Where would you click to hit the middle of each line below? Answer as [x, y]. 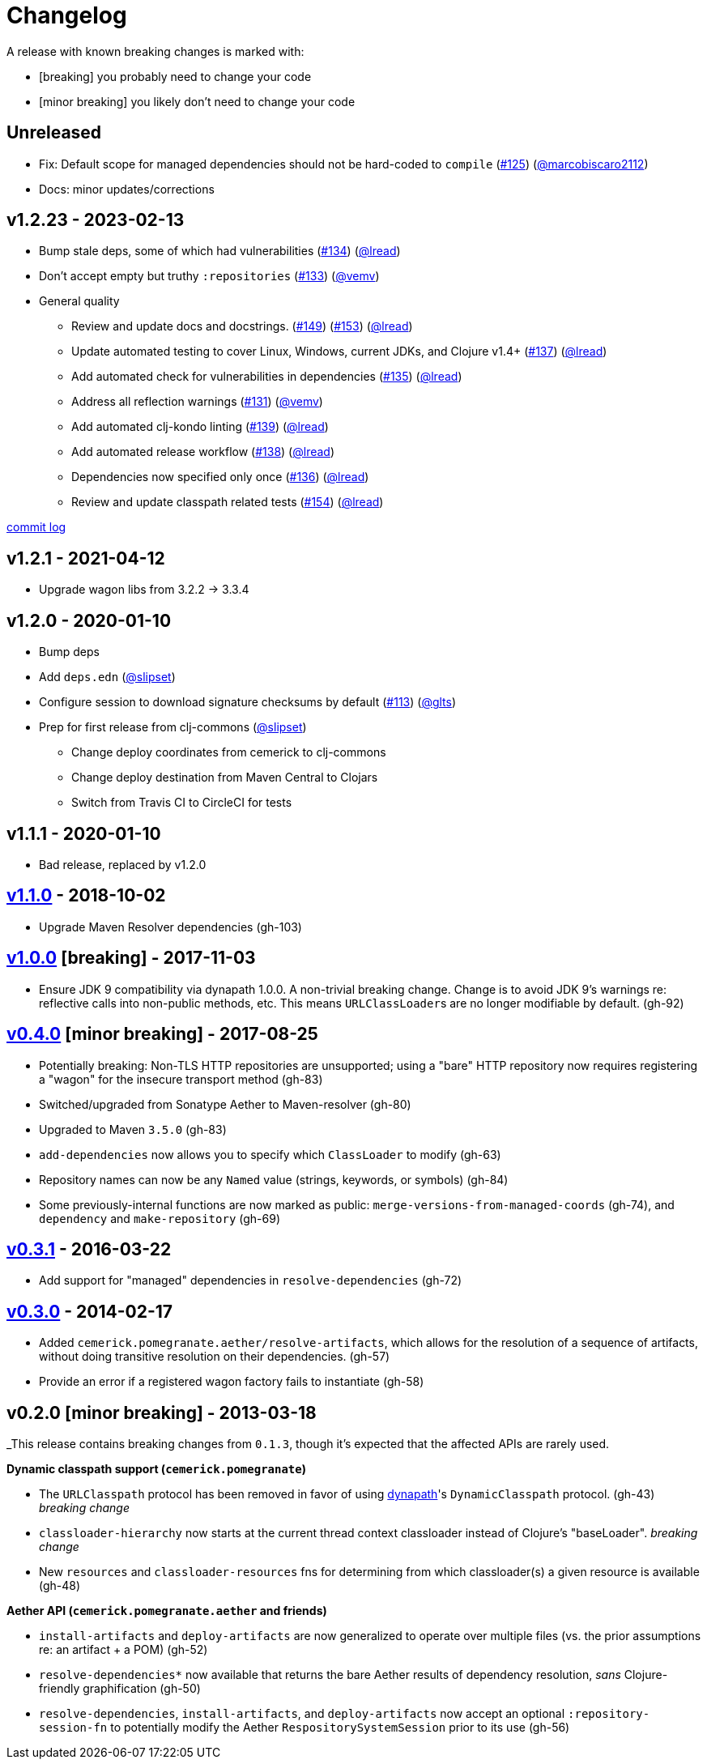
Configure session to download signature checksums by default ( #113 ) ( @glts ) [248, 702]
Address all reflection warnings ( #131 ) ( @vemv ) [197, 402]
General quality [79, 301]
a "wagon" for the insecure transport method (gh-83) [181, 1079]
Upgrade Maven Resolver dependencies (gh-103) [170, 927]
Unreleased [54, 133]
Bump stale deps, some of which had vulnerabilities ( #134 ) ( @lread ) [220, 251]
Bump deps [69, 652]
